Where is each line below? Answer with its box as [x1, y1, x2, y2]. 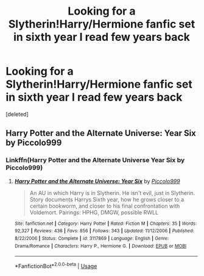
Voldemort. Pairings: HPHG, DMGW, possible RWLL [29, 208, 159, 216]
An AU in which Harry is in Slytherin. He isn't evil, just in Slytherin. [29, 189, 195, 196]
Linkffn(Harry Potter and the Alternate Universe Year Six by [5, 156, 185, 165]
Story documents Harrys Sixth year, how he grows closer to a [29, 196, 184, 203]
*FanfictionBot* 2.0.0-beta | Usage [14, 261, 97, 269]
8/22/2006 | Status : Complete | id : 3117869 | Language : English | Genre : [14, 235, 169, 241]
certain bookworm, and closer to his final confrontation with [29, 202, 180, 210]
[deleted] [5, 110, 29, 118]
